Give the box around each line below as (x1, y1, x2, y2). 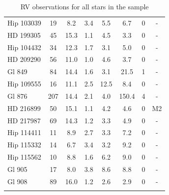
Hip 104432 (7, 42, 41, 52)
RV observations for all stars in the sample (20, 1, 149, 11)
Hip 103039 (7, 17, 41, 28)
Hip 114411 (7, 127, 41, 138)
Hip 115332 (7, 139, 41, 150)
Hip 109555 (7, 79, 41, 89)
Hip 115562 (7, 152, 41, 162)
